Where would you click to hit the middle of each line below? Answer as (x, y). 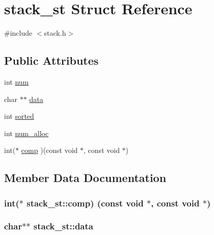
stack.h (55, 33)
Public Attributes (51, 60)
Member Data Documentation (85, 178)
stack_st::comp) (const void (85, 203)
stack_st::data (63, 226)
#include (18, 33)
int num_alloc (26, 133)
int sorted (19, 116)
